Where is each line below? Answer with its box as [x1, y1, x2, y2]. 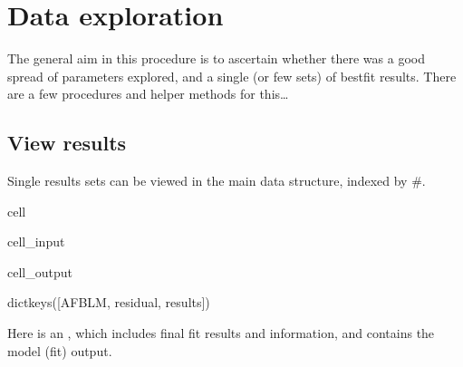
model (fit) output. [7, 341, 112, 360]
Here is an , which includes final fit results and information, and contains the [7, 324, 435, 343]
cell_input [7, 232, 65, 251]
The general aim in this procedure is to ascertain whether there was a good [7, 49, 425, 68]
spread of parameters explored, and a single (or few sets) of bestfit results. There [7, 66, 457, 85]
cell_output [7, 262, 72, 281]
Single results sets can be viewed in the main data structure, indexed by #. [7, 171, 426, 190]
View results [7, 129, 127, 157]
